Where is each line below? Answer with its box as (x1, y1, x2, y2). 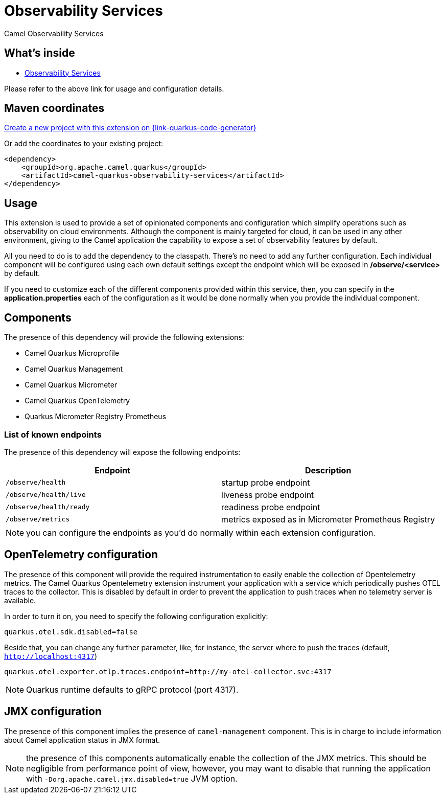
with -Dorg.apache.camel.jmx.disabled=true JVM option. (26, 773, 238, 784)
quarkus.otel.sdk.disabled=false (4, 627, 138, 636)
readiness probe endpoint (221, 501, 320, 512)
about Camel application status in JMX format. (4, 735, 160, 744)
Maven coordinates (4, 102, 105, 115)
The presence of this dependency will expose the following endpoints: (4, 447, 241, 457)
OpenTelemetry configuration (4, 548, 158, 561)
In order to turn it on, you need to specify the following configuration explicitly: (4, 611, 268, 621)
